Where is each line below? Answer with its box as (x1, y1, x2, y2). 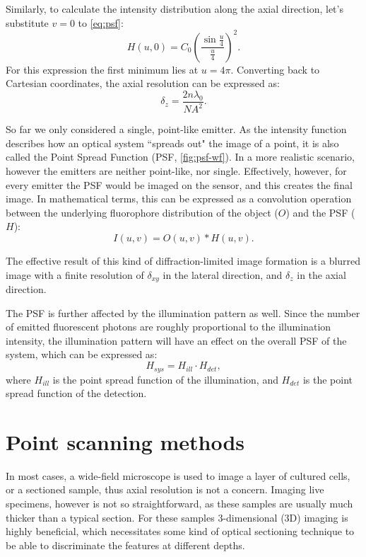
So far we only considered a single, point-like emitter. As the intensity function (6, 122, 347, 137)
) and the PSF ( (285, 205, 355, 219)
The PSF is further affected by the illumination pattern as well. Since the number (6, 305, 360, 320)
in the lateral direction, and (163, 267, 283, 282)
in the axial (297, 267, 346, 282)
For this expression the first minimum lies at (6, 62, 199, 76)
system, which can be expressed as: (6, 347, 158, 362)
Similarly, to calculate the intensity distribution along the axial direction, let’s (6, 1, 343, 16)
